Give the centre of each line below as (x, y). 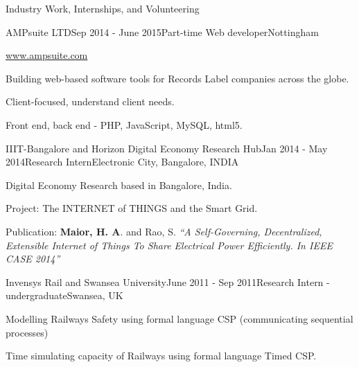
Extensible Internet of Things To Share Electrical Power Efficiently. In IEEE (169, 245)
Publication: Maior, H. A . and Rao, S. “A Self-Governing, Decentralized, (164, 231)
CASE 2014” (33, 259)
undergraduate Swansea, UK (64, 295)
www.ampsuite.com (47, 55)
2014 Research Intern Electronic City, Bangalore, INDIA (122, 162)
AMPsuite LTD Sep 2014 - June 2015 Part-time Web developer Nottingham (162, 32)
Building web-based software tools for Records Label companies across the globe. (177, 78)
